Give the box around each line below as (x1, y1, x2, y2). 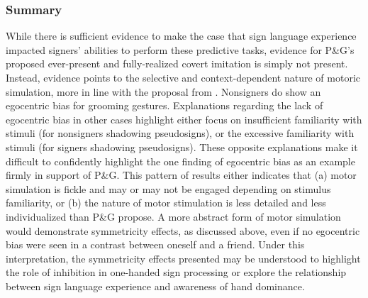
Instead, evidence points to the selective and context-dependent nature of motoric (6, 70, 361, 84)
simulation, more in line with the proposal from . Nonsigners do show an (6, 84, 321, 99)
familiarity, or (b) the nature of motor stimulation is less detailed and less (6, 195, 326, 210)
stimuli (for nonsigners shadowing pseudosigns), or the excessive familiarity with (6, 126, 355, 140)
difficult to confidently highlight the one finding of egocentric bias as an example (6, 153, 355, 168)
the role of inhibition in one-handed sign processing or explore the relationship (6, 265, 347, 280)
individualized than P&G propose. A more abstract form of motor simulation (6, 209, 341, 223)
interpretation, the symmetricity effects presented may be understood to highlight (6, 250, 361, 265)
